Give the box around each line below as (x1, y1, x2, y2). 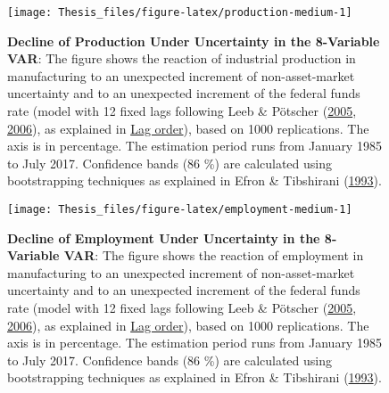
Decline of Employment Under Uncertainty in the (7, 228, 320, 247)
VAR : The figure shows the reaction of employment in (63, 246, 364, 265)
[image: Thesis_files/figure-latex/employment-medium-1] (7, 203, 352, 216)
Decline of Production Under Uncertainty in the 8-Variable (7, 31, 380, 50)
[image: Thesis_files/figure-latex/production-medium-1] (7, 6, 352, 19)
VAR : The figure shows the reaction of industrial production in (7, 49, 356, 68)
